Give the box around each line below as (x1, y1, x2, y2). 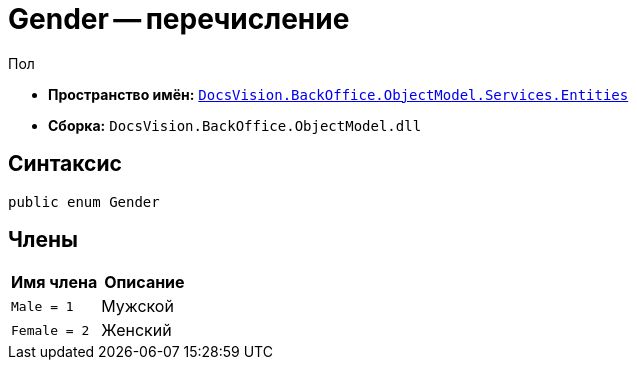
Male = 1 (11, 298, 74, 314)
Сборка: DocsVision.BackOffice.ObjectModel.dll (48, 116, 422, 134)
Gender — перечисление (8, 2, 350, 36)
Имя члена (11, 272, 98, 293)
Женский (101, 320, 172, 341)
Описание (104, 272, 185, 293)
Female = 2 (11, 322, 90, 338)
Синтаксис (8, 151, 122, 177)
